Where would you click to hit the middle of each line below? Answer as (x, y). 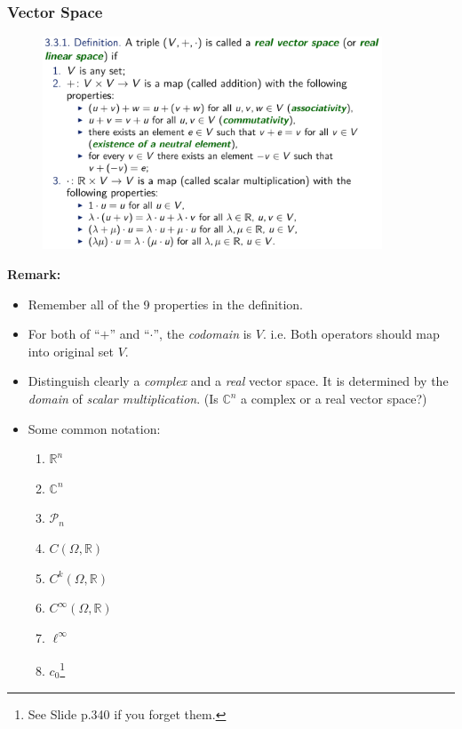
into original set (71, 351)
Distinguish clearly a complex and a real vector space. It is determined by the (238, 381)
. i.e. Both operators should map (351, 334)
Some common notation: (94, 428)
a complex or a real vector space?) (334, 399)
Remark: (34, 274)
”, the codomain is (203, 334)
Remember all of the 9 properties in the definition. (165, 304)
